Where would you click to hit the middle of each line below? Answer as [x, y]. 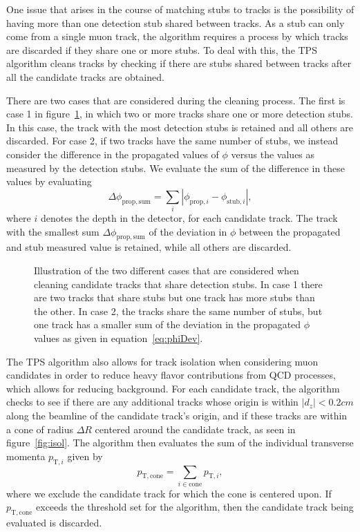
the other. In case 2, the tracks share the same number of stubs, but [178, 311]
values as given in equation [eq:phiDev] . [119, 338]
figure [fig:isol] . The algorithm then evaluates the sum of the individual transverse [180, 443]
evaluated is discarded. [54, 523]
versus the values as [273, 154]
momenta [26, 456]
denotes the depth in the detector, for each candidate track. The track [189, 218]
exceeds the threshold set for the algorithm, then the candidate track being [195, 507]
